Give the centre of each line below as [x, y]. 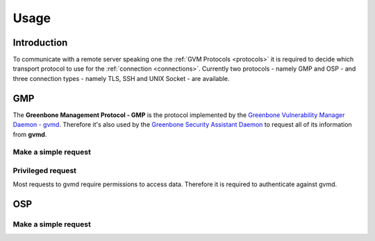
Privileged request [44, 170]
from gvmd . [30, 134]
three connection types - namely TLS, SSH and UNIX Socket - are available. [121, 78]
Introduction [40, 43]
